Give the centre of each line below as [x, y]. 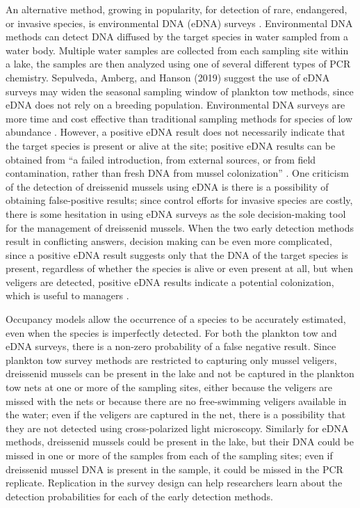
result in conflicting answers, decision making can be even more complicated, [169, 241]
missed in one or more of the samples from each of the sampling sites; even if [169, 455]
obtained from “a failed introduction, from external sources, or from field [161, 159]
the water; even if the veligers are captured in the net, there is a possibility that [176, 414]
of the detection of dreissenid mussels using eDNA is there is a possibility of [167, 186]
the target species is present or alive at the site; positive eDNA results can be [171, 145]
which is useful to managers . [67, 295]
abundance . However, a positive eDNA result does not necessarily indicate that [175, 132]
